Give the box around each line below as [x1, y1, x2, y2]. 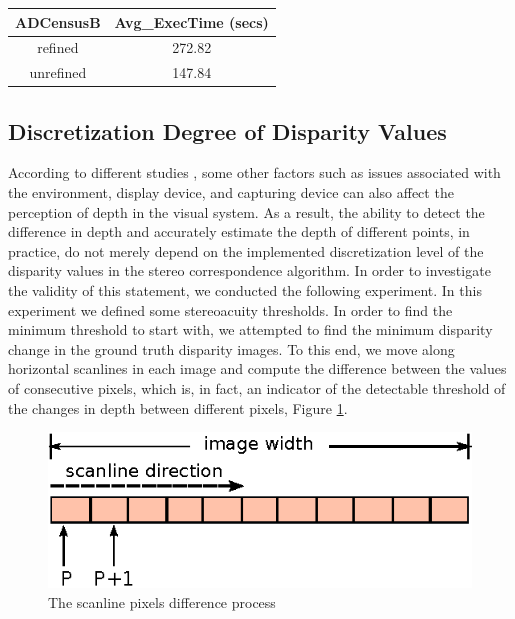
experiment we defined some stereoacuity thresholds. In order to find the [8, 299, 453, 320]
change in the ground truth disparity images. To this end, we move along [8, 338, 455, 359]
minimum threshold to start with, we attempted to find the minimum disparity [8, 319, 493, 340]
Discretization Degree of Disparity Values [8, 115, 447, 146]
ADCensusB [15, 11, 101, 32]
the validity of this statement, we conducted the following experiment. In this [8, 280, 482, 301]
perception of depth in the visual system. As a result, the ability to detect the [8, 201, 485, 222]
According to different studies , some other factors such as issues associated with [8, 162, 501, 183]
